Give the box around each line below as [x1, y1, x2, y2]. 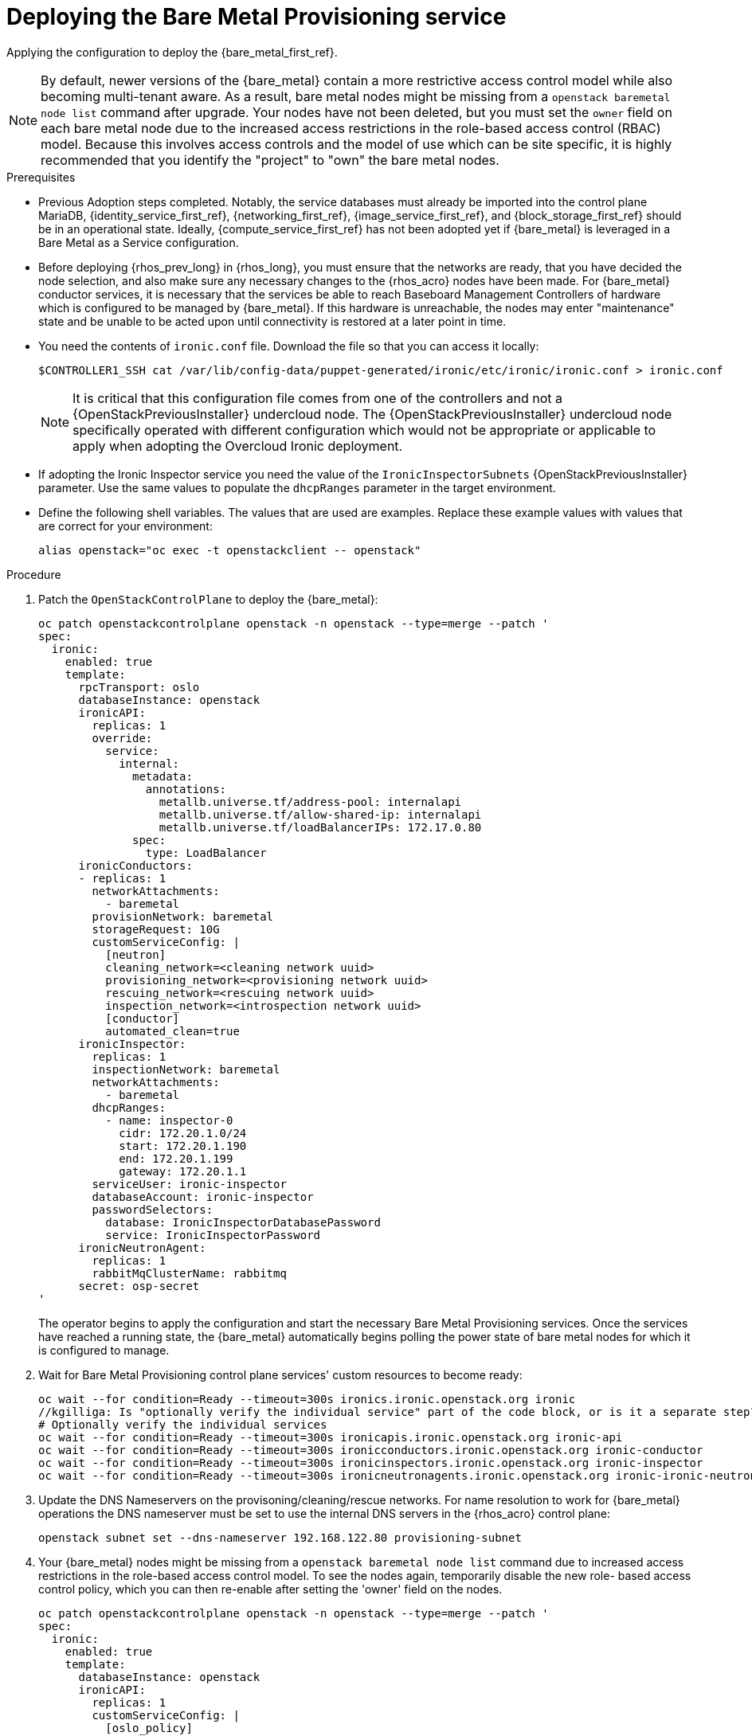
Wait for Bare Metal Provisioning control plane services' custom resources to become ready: [38, 1367, 523, 1382]
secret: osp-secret [78, 1279, 200, 1292]
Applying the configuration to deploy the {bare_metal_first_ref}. [6, 45, 338, 59]
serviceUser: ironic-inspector [92, 1177, 287, 1191]
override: [92, 731, 153, 745]
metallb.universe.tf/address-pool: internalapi [159, 795, 462, 808]
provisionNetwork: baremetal [92, 909, 274, 923]
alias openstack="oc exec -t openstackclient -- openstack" [38, 543, 421, 557]
